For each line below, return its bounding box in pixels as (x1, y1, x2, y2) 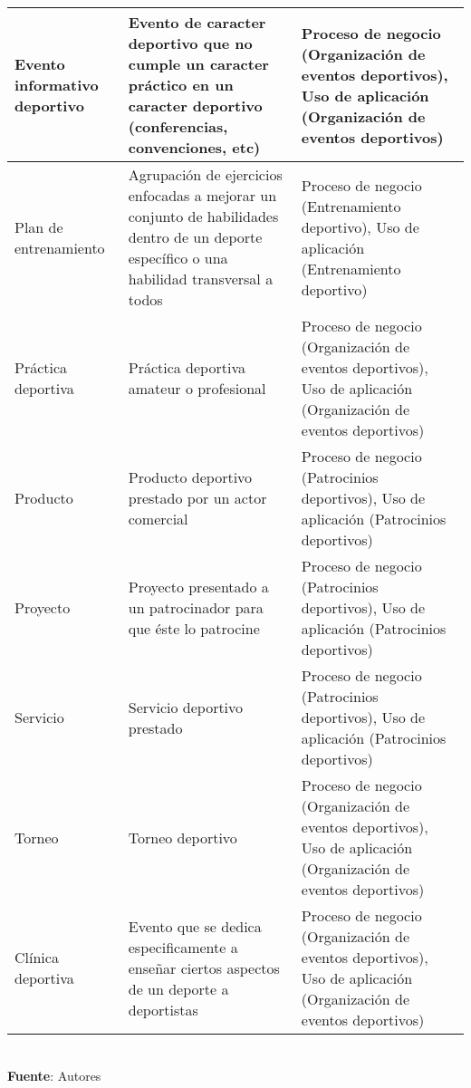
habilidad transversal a (128, 268, 274, 289)
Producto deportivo (128, 467, 253, 487)
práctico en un (128, 74, 234, 95)
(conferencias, (128, 116, 228, 137)
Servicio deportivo (128, 696, 244, 717)
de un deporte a (128, 977, 229, 999)
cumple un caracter (128, 53, 269, 74)
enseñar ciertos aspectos (128, 957, 280, 978)
